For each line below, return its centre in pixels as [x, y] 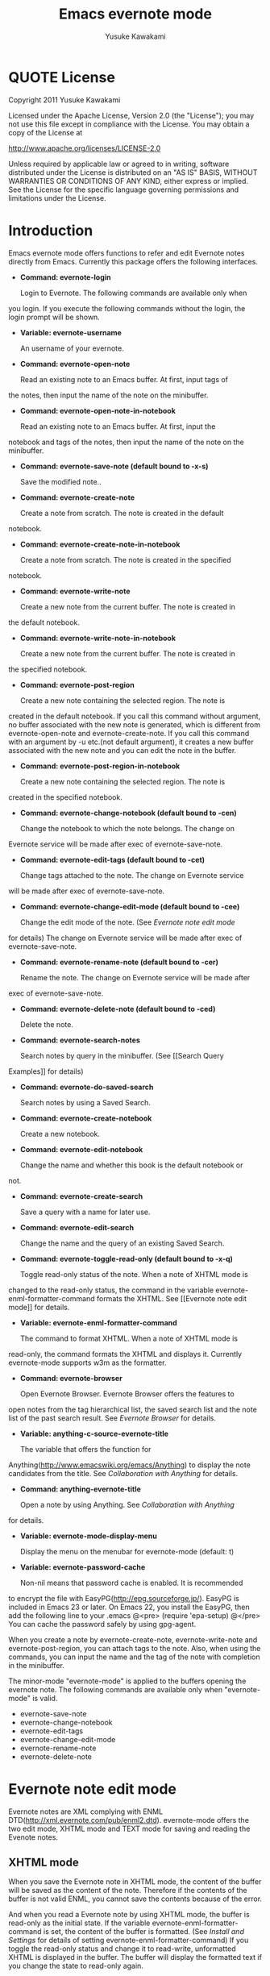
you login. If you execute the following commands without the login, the [127, 308]
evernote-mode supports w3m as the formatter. [87, 1362]
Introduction [51, 230]
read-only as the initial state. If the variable [79, 1923]
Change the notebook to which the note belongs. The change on [127, 828]
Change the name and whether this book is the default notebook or [131, 1165]
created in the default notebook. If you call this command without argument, [135, 716]
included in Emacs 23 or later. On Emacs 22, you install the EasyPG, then [129, 1607]
